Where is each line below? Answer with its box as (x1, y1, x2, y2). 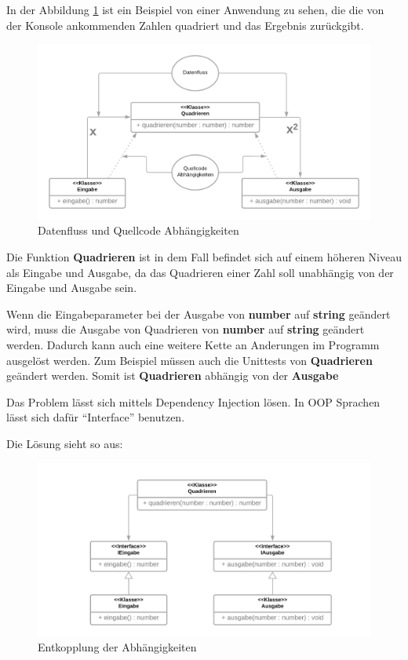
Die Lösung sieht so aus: (6, 435, 123, 451)
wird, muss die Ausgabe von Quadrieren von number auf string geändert (6, 321, 365, 337)
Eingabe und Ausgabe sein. (6, 279, 137, 296)
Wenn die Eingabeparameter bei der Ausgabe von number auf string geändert (6, 305, 391, 322)
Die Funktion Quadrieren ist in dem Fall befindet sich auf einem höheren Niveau (6, 248, 402, 264)
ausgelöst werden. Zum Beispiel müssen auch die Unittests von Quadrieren (6, 352, 373, 368)
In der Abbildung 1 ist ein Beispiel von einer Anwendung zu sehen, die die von (6, 2, 384, 17)
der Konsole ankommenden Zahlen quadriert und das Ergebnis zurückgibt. (6, 16, 364, 33)
